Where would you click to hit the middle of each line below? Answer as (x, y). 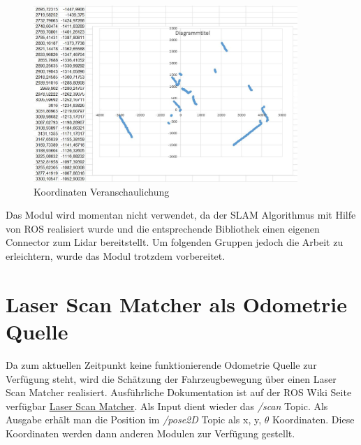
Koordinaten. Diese (314, 420)
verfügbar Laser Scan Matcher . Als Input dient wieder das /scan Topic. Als (167, 406)
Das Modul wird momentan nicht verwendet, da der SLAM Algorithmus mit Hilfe (181, 215)
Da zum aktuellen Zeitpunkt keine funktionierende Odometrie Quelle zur (161, 364)
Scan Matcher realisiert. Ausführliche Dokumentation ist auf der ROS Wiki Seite (179, 392)
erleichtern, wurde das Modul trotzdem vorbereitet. (116, 256)
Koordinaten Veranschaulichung (102, 191)
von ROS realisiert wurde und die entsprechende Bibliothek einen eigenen (163, 228)
